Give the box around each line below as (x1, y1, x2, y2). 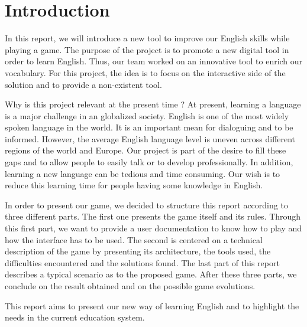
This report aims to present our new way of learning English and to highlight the (5, 299, 299, 312)
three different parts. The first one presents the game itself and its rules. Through (5, 210, 301, 223)
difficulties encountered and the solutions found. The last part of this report (5, 256, 280, 269)
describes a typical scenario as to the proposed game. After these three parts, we (5, 268, 297, 280)
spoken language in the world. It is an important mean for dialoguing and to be (5, 121, 293, 133)
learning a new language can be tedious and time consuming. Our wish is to (5, 167, 280, 179)
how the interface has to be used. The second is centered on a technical (5, 233, 263, 246)
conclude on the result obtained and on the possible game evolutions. (5, 280, 256, 292)
